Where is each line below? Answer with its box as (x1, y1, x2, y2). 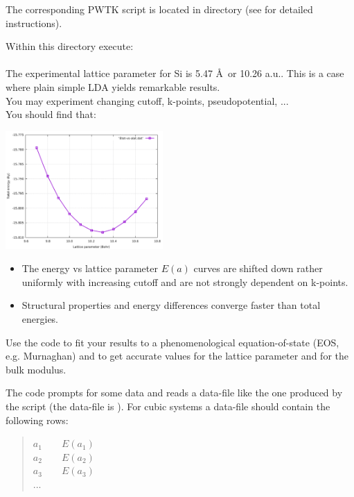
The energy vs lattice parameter (21, 261, 158, 276)
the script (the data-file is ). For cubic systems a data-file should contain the (6, 398, 330, 413)
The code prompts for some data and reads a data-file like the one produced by (6, 385, 343, 400)
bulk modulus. (6, 362, 67, 376)
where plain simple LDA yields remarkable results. (6, 79, 220, 94)
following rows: (6, 412, 69, 427)
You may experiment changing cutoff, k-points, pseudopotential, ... (6, 93, 289, 108)
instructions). (6, 15, 62, 30)
